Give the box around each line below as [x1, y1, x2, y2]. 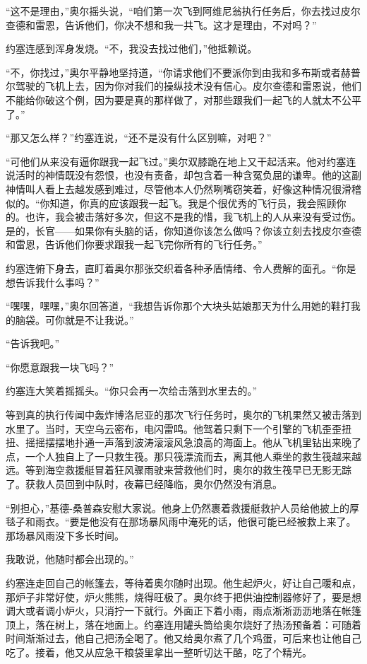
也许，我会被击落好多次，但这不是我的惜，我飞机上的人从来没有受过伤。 [25, 209, 361, 224]
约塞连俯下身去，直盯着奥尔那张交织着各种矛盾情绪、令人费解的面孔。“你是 [6, 260, 356, 275]
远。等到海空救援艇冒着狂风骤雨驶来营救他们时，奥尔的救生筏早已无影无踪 [6, 462, 351, 477]
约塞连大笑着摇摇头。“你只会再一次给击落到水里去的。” [6, 383, 258, 398]
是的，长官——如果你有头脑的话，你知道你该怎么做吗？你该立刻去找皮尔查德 [6, 223, 361, 238]
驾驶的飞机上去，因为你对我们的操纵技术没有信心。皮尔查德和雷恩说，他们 [15, 78, 361, 93]
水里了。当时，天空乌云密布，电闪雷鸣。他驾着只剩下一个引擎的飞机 [6, 421, 322, 436]
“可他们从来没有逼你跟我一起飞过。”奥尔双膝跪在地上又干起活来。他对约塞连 [6, 153, 356, 168]
